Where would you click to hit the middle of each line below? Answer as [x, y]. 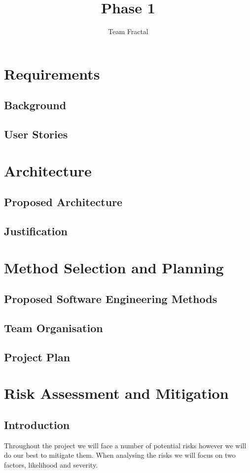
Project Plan [37, 357]
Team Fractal [128, 31]
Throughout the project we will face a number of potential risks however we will [125, 445]
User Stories [36, 134]
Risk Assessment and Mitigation [116, 393]
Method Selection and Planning [114, 267]
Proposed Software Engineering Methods [111, 299]
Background [35, 105]
